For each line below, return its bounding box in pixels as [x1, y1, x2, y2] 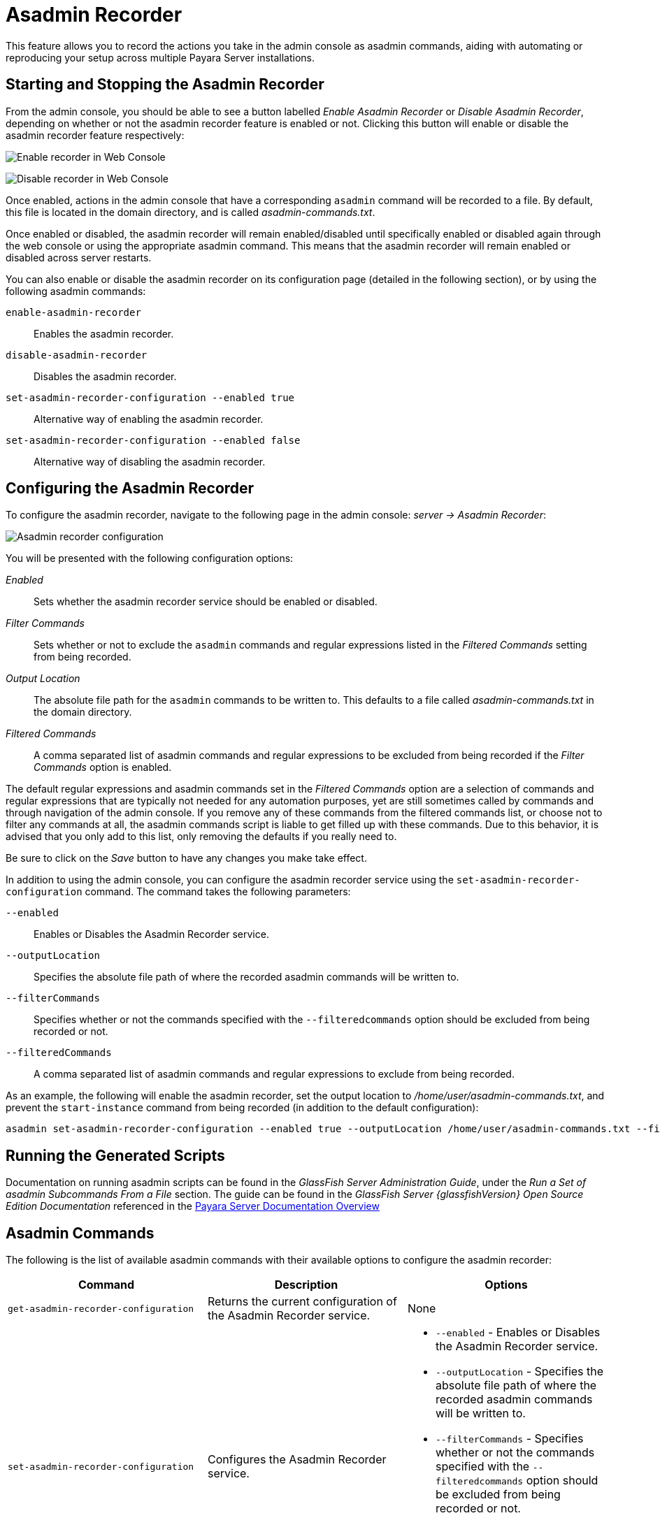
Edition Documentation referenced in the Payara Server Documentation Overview [6, 1200, 380, 1213]
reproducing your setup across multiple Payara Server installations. [6, 51, 315, 64]
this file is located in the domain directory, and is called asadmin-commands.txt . [6, 205, 375, 218]
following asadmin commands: [6, 284, 146, 297]
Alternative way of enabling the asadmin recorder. [34, 412, 264, 425]
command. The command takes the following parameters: [85, 886, 351, 898]
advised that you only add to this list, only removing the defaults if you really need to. [6, 830, 397, 843]
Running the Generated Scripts [6, 1146, 225, 1164]
